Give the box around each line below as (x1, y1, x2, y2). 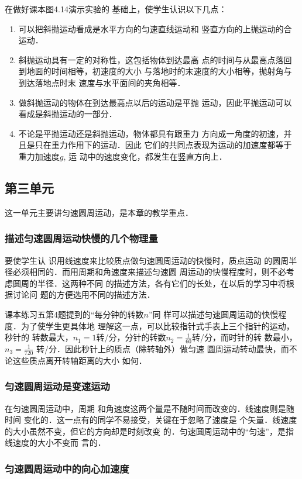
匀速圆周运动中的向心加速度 (5, 461, 129, 475)
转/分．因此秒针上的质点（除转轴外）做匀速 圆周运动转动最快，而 (36, 342, 289, 354)
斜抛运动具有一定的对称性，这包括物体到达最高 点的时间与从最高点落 (18, 53, 284, 66)
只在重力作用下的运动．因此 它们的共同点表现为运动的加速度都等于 (35, 139, 292, 151)
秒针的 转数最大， (5, 331, 73, 343)
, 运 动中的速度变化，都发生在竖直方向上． (63, 150, 227, 162)
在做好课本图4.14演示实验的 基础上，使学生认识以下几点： (5, 3, 227, 15)
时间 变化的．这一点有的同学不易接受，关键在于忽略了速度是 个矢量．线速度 (5, 413, 297, 426)
